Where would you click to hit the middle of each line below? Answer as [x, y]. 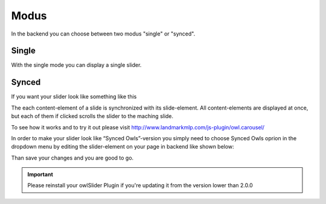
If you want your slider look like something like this [74, 97]
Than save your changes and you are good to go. [72, 158]
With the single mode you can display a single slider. [76, 65]
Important [40, 175]
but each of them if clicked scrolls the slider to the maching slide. [92, 116]
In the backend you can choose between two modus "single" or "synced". [103, 34]
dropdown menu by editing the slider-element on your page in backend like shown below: [123, 147]
